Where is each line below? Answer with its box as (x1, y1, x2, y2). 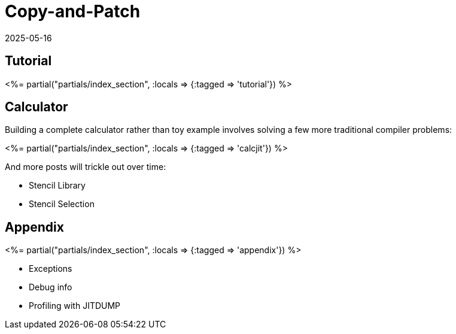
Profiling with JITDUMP (29, 300, 121, 311)
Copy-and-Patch (5, 1, 141, 22)
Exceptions (29, 263, 72, 274)
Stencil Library (29, 180, 86, 191)
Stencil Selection (29, 199, 95, 209)
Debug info (29, 282, 72, 293)
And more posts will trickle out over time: (5, 162, 166, 172)
